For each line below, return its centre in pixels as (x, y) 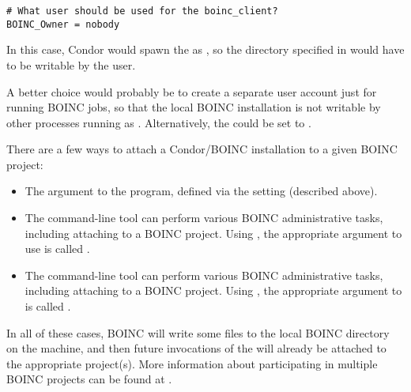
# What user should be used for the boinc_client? (142, 11)
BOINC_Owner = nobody (63, 24)
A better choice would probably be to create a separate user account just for (192, 91)
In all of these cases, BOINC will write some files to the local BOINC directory (198, 332)
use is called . (57, 249)
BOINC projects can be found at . (89, 379)
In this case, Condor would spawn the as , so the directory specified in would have (205, 49)
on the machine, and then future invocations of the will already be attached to (196, 348)
